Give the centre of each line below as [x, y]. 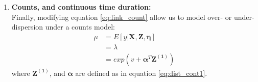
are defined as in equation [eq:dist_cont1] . [141, 73]
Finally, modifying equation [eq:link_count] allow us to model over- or [122, 17]
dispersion [27, 27]
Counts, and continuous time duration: [81, 7]
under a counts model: [80, 27]
